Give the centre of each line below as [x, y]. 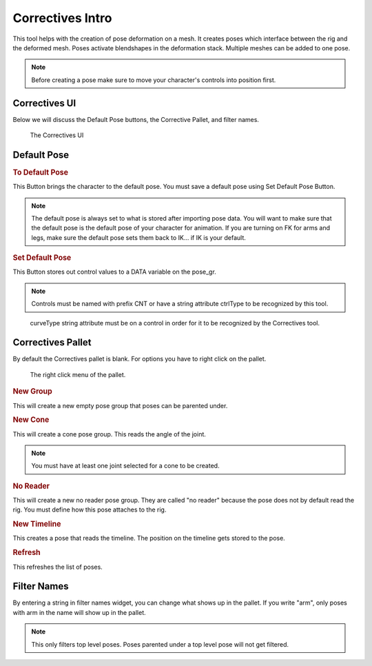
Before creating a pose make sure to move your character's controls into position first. [154, 80]
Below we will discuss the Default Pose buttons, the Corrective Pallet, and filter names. [136, 119]
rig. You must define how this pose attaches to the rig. [90, 509]
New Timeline [37, 524]
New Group [33, 392]
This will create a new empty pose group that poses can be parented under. [120, 405]
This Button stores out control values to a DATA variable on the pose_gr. [114, 272]
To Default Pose [41, 172]
